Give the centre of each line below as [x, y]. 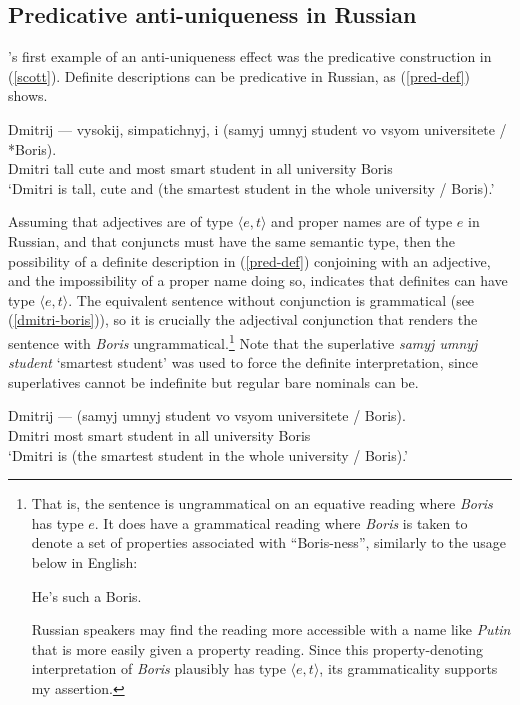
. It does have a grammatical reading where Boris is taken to [281, 522]
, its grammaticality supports [408, 668]
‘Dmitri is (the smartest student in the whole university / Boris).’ [208, 454]
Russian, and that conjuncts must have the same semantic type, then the [232, 240]
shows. [28, 95]
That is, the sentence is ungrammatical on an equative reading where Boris [262, 503]
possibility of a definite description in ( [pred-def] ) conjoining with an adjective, [249, 260]
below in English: [84, 561]
